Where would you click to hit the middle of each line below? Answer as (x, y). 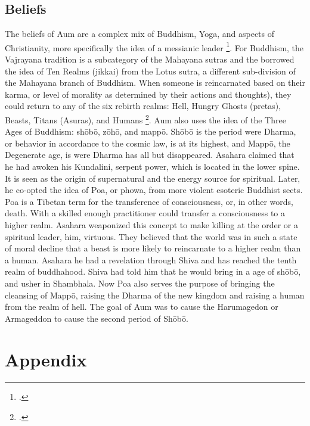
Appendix (46, 359)
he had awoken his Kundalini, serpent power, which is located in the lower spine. (152, 167)
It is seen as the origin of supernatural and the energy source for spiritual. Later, (153, 178)
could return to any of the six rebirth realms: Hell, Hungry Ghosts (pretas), (143, 106)
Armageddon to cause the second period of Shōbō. (97, 318)
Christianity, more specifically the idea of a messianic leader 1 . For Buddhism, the (154, 46)
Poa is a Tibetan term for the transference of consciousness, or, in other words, (149, 201)
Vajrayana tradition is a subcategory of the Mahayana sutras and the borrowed (150, 59)
